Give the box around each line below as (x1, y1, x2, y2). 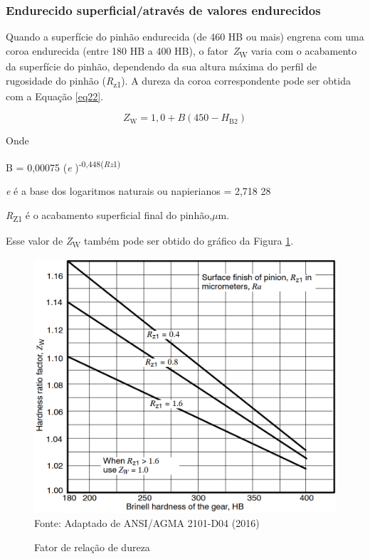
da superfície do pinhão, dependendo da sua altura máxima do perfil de (6, 58, 317, 73)
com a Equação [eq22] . (6, 88, 104, 103)
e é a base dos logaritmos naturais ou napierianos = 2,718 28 (6, 183, 271, 198)
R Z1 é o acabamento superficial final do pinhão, (6, 207, 213, 224)
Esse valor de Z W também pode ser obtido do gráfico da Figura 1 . (6, 233, 294, 250)
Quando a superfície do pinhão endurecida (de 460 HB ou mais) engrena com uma (6, 29, 364, 44)
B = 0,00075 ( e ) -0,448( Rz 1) (6, 157, 121, 174)
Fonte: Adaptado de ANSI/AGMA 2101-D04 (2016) (34, 515, 260, 530)
